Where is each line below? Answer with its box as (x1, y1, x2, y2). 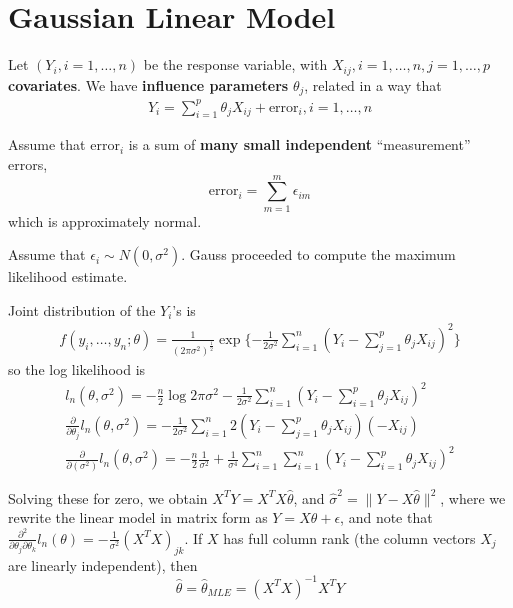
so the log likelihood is (8, 358, 146, 379)
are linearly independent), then (8, 554, 198, 575)
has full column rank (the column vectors (223, 527, 476, 548)
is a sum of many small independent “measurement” (128, 134, 471, 155)
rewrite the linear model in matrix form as (8, 507, 268, 528)
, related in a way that (304, 74, 442, 95)
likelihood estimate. (8, 266, 128, 287)
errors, (8, 153, 48, 174)
